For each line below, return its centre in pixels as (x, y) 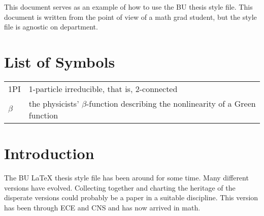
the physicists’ (54, 103)
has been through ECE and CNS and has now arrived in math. (102, 207)
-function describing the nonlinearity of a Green (171, 103)
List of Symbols (60, 61)
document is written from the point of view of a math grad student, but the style (130, 17)
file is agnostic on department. (51, 27)
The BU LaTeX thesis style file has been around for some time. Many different (126, 178)
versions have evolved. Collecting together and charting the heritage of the (120, 187)
